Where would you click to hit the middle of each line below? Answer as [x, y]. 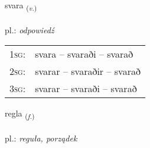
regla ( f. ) [20, 114]
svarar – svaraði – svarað [86, 89]
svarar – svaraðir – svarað [88, 71]
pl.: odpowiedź [30, 29]
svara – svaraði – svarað [84, 54]
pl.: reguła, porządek [41, 138]
